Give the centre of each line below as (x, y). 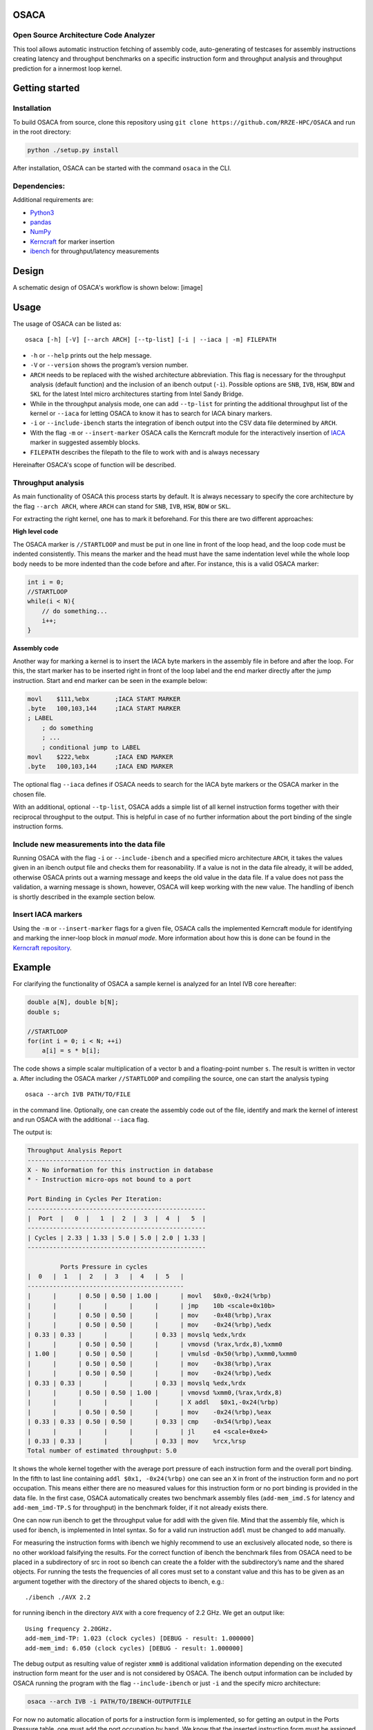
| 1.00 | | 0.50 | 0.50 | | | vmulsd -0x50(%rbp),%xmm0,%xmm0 (162, 1354)
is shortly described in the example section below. (84, 897)
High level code (36, 531)
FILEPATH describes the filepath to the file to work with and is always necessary (145, 452)
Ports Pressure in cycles (104, 1267)
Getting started (46, 88)
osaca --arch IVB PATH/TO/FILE (78, 1094)
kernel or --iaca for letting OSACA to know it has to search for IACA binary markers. (151, 413)
